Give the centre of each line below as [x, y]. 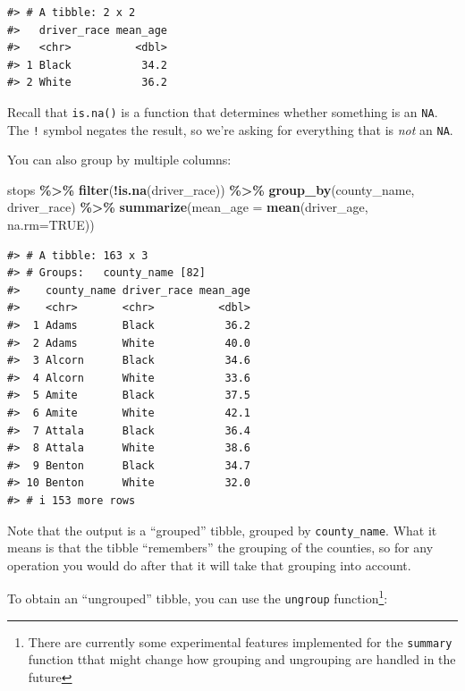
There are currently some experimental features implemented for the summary [240, 641]
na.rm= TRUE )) [51, 225]
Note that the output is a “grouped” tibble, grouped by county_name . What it [222, 530]
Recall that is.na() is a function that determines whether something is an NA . [223, 111]
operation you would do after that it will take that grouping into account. [209, 565]
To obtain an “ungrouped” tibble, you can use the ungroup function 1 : [198, 597]
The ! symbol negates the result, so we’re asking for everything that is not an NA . [230, 129]
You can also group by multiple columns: [119, 160]
